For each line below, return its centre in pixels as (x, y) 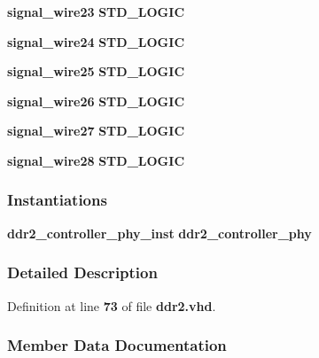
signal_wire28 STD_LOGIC (96, 160)
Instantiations (57, 200)
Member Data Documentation (117, 345)
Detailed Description (82, 272)
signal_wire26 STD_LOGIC (96, 101)
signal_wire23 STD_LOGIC (96, 12)
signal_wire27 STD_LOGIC (96, 131)
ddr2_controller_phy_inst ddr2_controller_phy (159, 233)
